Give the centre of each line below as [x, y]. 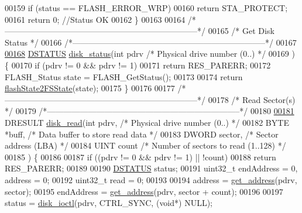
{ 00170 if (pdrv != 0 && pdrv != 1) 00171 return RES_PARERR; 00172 [138, 65]
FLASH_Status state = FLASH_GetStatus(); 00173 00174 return [124, 76]
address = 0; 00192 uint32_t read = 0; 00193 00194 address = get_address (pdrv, [151, 179]
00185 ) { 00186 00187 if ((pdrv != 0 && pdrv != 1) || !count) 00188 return [140, 157]
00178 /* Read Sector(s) [252, 99]
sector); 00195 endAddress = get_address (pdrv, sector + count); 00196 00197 [144, 191]
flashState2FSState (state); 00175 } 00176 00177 [90, 88]
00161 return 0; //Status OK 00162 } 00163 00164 [95, 19]
